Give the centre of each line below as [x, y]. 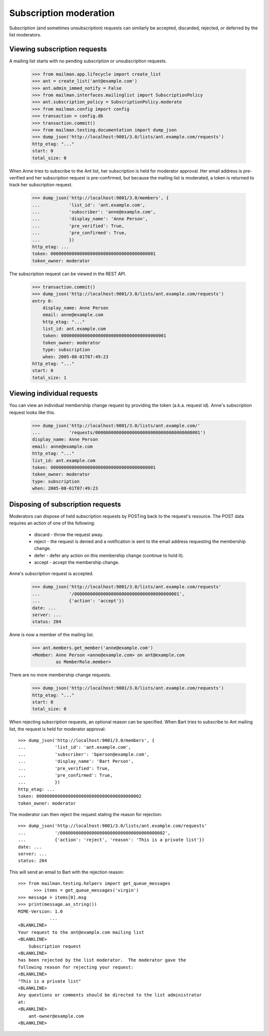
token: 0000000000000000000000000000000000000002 [80, 796]
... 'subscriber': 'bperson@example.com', [84, 754]
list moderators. [25, 34]
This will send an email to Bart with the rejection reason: [67, 872]
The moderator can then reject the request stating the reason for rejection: [86, 814]
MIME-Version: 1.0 [41, 911]
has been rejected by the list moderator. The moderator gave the [102, 960]
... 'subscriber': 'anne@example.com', [94, 212]
